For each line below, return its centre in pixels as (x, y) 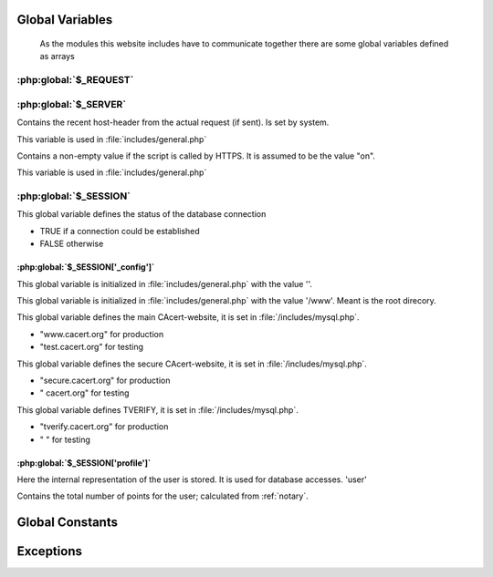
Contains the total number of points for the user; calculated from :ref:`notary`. (163, 496)
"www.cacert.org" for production (102, 334)
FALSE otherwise (72, 244)
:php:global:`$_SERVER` (72, 104)
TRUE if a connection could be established (120, 231)
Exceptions (49, 551)
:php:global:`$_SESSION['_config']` (86, 267)
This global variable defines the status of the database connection (142, 214)
